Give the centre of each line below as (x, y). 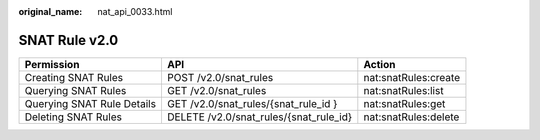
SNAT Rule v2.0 (68, 40)
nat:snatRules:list (403, 90)
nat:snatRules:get (404, 103)
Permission (52, 64)
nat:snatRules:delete (411, 117)
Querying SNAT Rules (75, 90)
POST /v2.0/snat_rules (220, 77)
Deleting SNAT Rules (73, 117)
